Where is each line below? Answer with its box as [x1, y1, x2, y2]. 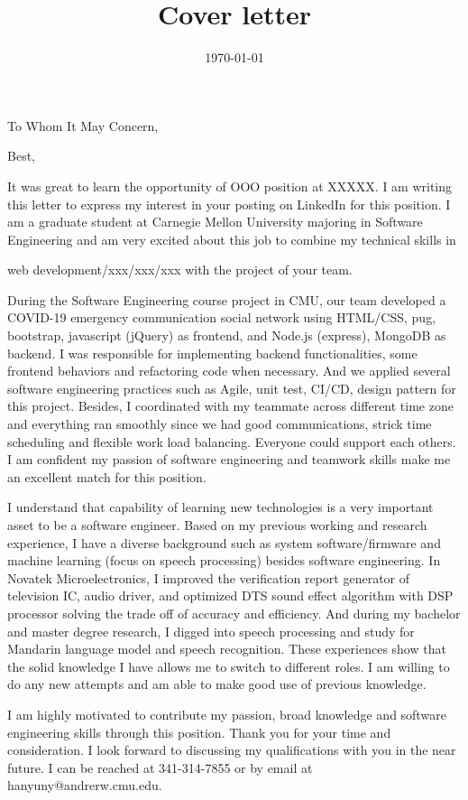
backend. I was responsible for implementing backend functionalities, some [7, 343, 418, 362]
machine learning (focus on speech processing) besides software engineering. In [7, 551, 441, 570]
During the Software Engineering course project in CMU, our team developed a [7, 290, 446, 309]
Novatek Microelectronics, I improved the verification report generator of [7, 568, 410, 587]
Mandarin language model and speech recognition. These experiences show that [7, 639, 446, 658]
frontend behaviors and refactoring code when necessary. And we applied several [7, 361, 451, 380]
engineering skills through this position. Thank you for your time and [7, 722, 391, 741]
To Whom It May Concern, [7, 116, 159, 135]
